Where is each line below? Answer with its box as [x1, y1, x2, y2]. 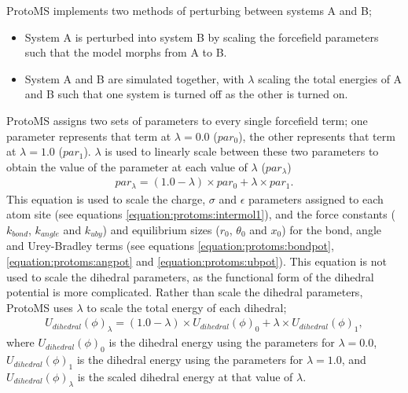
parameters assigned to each [248, 190, 384, 207]
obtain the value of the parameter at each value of [6, 158, 248, 174]
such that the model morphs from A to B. [24, 44, 227, 61]
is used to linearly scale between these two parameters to [105, 143, 379, 160]
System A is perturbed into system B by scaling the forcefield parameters [24, 28, 379, 45]
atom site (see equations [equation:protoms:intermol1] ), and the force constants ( [6, 206, 395, 222]
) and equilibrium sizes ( [102, 222, 220, 238]
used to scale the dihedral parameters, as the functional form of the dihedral [6, 268, 374, 285]
